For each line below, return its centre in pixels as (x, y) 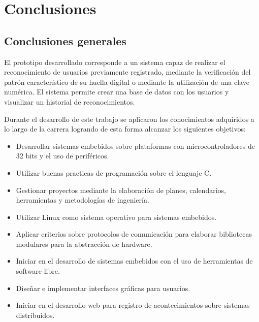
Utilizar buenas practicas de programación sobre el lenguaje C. (114, 172)
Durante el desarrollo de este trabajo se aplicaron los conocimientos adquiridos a (129, 119)
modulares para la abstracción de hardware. (84, 244)
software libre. (38, 271)
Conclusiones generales (65, 40)
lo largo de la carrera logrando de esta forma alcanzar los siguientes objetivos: (125, 129)
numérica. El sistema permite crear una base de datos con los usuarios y (117, 92)
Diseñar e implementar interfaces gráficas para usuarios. (103, 288)
